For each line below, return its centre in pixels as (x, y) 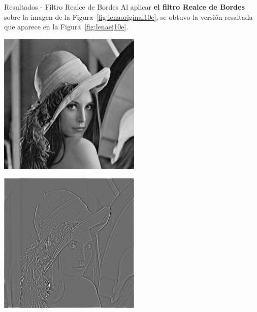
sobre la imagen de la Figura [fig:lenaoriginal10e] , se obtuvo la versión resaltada (128, 16)
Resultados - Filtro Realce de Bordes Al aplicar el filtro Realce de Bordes (124, 7)
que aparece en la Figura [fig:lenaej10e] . (66, 27)
